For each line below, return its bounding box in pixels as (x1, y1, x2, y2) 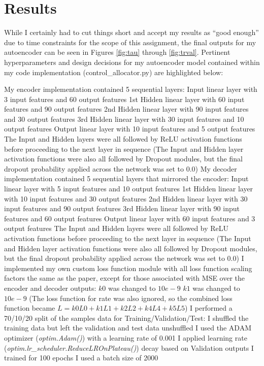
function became (4, 303, 55, 313)
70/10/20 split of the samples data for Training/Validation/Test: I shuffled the (4, 312, 249, 323)
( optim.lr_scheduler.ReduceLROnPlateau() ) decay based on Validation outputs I (4, 342, 254, 353)
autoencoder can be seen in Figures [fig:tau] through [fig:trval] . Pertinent (4, 47, 230, 57)
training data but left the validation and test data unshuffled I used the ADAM (4, 322, 252, 333)
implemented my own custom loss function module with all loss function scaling (4, 262, 252, 273)
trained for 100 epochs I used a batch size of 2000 (4, 352, 158, 363)
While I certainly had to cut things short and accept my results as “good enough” (4, 27, 259, 38)
